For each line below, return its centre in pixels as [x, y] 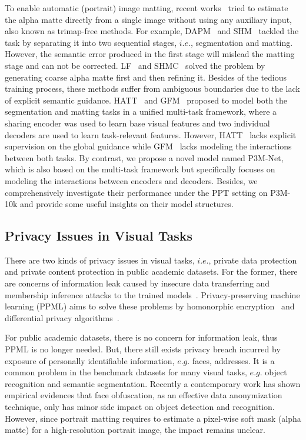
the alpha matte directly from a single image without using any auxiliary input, [148, 19]
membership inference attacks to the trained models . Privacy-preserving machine [152, 294]
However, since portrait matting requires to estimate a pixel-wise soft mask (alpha [153, 418]
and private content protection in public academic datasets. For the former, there [151, 271]
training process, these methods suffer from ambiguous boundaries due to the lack [152, 89]
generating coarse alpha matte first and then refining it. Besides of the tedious [146, 77]
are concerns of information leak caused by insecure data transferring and [137, 283]
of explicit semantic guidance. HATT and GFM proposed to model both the [146, 100]
